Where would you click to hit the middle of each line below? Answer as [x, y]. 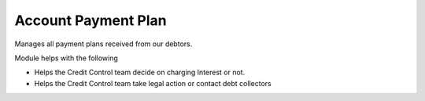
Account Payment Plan [91, 20]
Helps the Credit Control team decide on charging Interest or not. [140, 72]
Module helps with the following [66, 58]
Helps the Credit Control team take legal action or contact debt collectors [153, 83]
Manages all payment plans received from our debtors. [103, 44]
